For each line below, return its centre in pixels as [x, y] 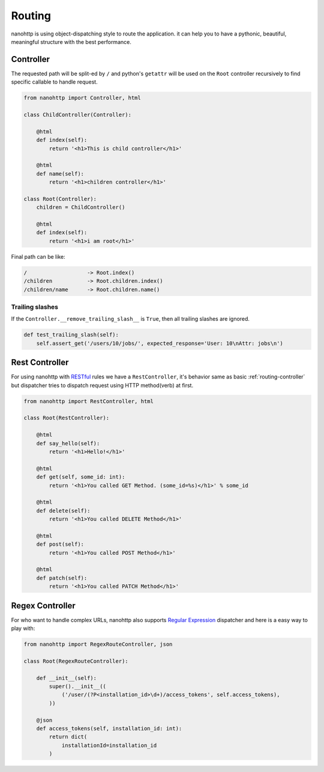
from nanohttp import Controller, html [82, 98]
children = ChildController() [81, 207]
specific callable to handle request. [55, 82]
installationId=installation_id [109, 745]
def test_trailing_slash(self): [71, 335]
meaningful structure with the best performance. [71, 42]
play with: [23, 628]
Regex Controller [43, 606]
